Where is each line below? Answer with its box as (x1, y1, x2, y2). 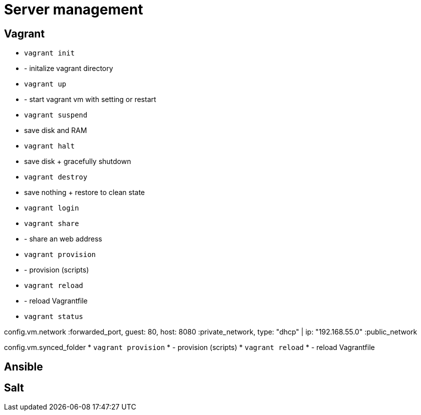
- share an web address (24, 234, 102, 243)
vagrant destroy (24, 173, 88, 181)
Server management (4, 1, 143, 18)
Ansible (4, 360, 43, 373)
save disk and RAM (24, 126, 87, 135)
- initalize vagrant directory (24, 64, 113, 73)
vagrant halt (24, 142, 75, 150)
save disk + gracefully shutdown (24, 157, 131, 166)
